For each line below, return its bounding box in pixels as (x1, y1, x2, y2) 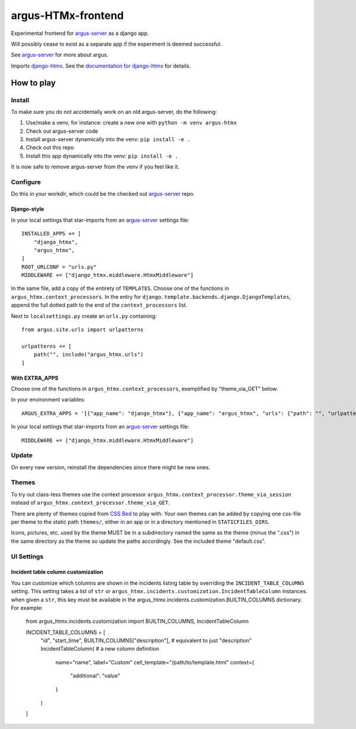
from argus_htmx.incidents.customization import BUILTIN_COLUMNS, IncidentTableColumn (26, 617, 249, 625)
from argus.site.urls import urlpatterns (21, 326, 144, 333)
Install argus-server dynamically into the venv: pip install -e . (26, 136, 191, 143)
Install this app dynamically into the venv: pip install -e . (26, 152, 179, 160)
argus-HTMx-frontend (11, 9, 124, 22)
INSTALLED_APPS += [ (21, 230, 81, 237)
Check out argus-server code (26, 128, 98, 135)
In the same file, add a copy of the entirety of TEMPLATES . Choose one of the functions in (11, 285, 230, 292)
